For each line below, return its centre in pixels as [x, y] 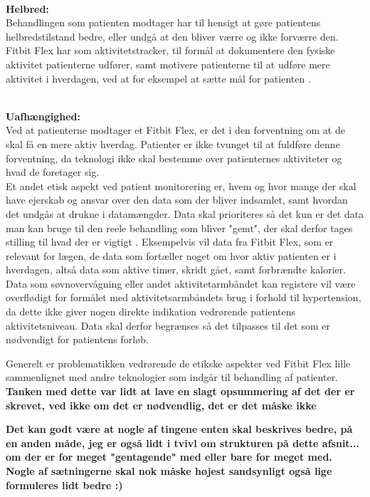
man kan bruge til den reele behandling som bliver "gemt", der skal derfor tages [179, 227]
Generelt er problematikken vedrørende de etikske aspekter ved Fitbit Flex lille [178, 363]
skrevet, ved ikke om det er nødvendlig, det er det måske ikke [161, 405]
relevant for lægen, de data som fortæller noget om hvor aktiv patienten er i [171, 255]
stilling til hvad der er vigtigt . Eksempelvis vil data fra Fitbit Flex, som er [170, 242]
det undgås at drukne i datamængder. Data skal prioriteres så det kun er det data [185, 213]
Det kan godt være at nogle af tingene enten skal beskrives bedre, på [179, 429]
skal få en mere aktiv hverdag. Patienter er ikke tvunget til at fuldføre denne [173, 143]
